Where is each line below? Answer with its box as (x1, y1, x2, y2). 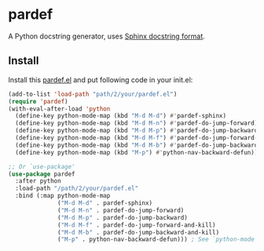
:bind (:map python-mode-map (15, 192, 111, 200)
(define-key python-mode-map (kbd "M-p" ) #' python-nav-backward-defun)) (15, 148, 258, 156)
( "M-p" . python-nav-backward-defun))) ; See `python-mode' (57, 235, 258, 244)
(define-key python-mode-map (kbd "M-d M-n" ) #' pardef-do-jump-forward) (15, 119, 258, 127)
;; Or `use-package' (8, 162, 76, 170)
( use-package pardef (8, 170, 76, 178)
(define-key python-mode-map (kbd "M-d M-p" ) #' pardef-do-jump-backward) (15, 127, 262, 135)
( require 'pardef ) (8, 97, 68, 105)
